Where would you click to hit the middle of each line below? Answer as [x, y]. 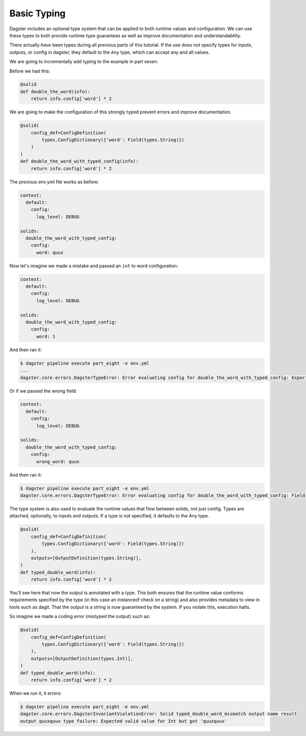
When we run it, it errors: [36, 693]
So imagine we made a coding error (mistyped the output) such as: [80, 616]
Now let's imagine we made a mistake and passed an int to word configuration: [94, 266]
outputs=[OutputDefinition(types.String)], [86, 558]
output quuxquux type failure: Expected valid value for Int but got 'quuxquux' [124, 721]
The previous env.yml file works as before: [54, 182]
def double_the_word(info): [55, 91]
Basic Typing [37, 13]
